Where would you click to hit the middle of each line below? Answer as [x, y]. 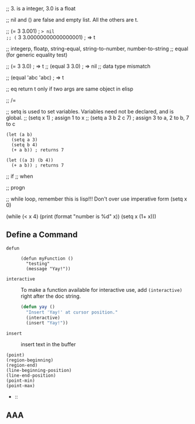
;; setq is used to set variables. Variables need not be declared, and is [90, 111]
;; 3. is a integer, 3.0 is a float [41, 8]
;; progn [16, 187]
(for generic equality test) [37, 55]
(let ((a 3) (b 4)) [30, 160]
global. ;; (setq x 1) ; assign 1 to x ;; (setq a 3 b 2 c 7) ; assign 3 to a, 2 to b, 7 [97, 118]
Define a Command [42, 235]
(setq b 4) [25, 145]
